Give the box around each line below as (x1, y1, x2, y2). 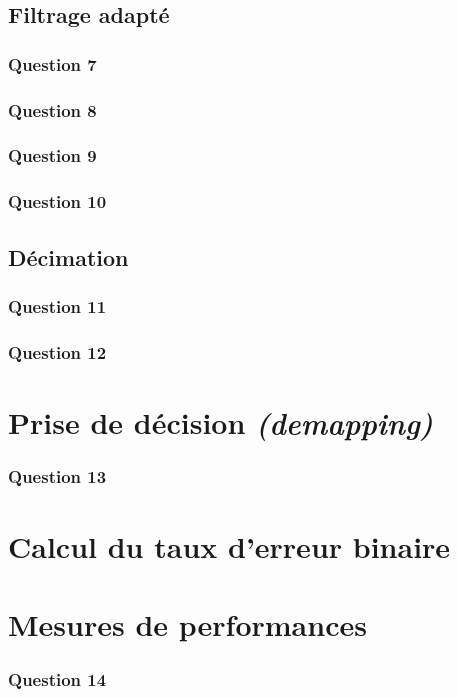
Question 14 (8, 666, 107, 691)
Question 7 (8, 51, 97, 76)
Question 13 (8, 463, 107, 488)
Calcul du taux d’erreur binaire (8, 526, 451, 567)
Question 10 (8, 189, 107, 214)
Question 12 (8, 339, 107, 364)
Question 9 (8, 143, 97, 168)
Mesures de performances (8, 604, 367, 645)
